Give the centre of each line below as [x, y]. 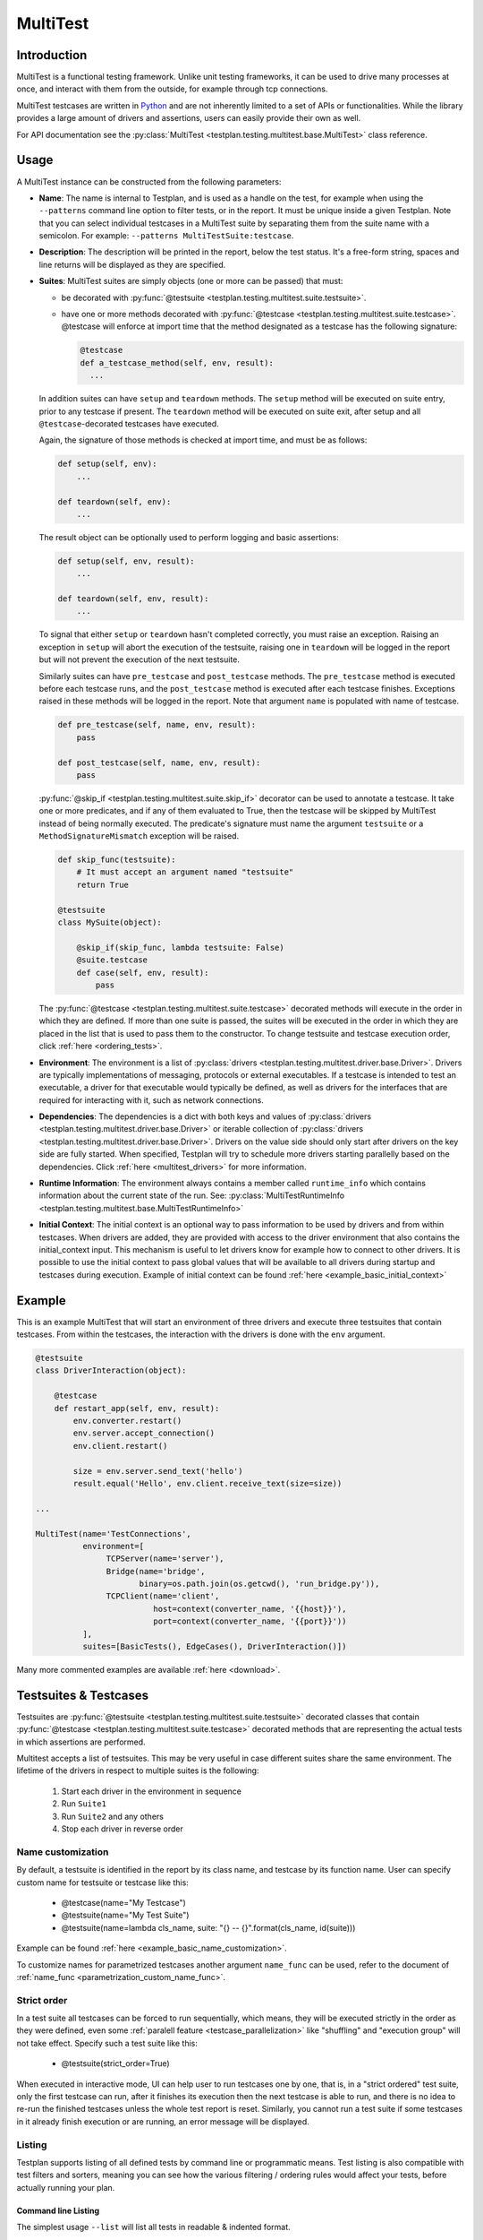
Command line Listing [58, 2210]
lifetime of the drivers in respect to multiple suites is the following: [138, 1770]
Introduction [52, 55]
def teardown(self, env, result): [133, 599]
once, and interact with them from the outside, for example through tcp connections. [172, 89]
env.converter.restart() [127, 1421]
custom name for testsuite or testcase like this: [103, 1882]
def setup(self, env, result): [127, 561]
